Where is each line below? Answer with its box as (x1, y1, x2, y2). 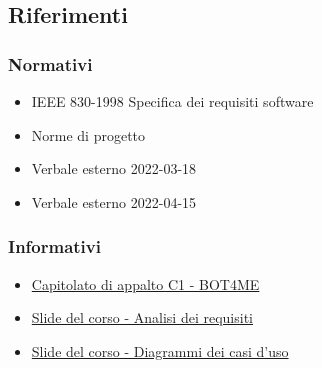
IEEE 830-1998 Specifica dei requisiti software (31, 91, 314, 111)
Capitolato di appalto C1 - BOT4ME (31, 273, 260, 294)
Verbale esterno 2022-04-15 (31, 191, 197, 212)
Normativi (8, 51, 93, 76)
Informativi (8, 234, 101, 259)
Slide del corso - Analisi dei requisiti (31, 307, 253, 328)
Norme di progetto (31, 124, 146, 145)
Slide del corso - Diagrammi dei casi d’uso (31, 340, 289, 361)
